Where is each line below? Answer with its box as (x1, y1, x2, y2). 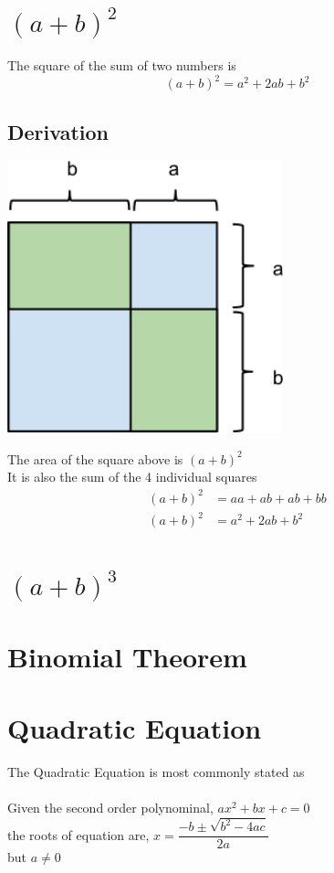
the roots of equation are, (7, 825, 150, 844)
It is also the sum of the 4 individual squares (7, 467, 257, 486)
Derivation (7, 117, 109, 145)
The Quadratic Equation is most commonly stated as (7, 762, 305, 782)
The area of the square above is (7, 449, 183, 468)
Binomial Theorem (7, 637, 247, 675)
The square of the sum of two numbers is (7, 56, 236, 75)
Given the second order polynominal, (7, 798, 214, 817)
